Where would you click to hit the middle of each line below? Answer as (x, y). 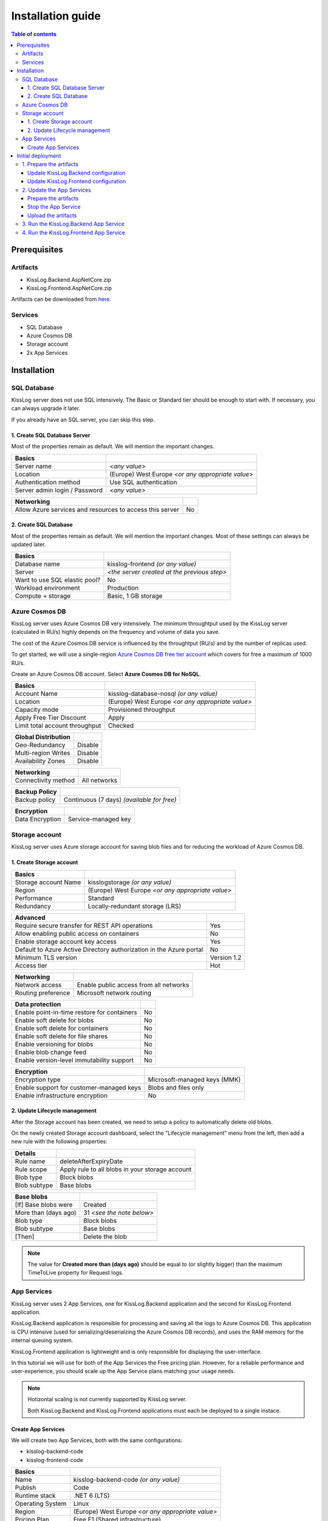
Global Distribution (43, 737)
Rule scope (31, 1169)
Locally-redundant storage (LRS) (135, 906)
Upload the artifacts (52, 215)
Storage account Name (48, 882)
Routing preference (43, 993)
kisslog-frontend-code (55, 1460)
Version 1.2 (226, 957)
